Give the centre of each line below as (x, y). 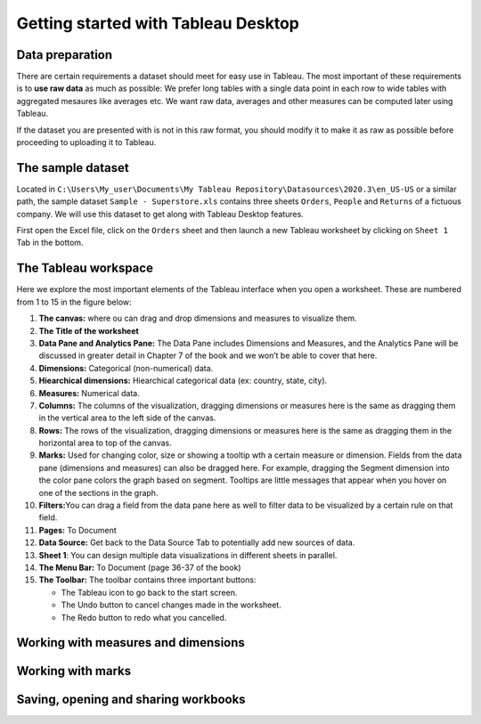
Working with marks (74, 671)
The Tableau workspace (85, 268)
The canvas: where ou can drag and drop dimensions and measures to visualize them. (198, 318)
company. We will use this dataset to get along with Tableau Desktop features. (160, 214)
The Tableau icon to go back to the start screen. (149, 592)
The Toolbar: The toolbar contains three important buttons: (147, 580)
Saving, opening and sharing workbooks (131, 700)
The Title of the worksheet (89, 330)
